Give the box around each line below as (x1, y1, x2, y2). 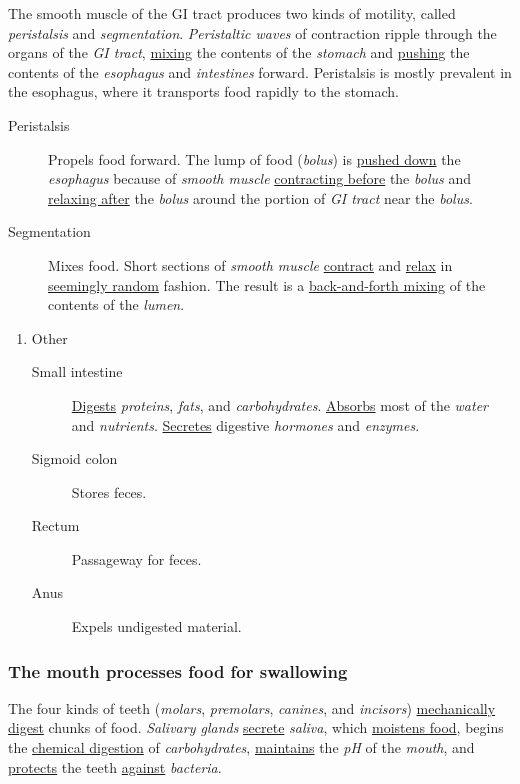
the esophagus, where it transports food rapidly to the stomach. (8, 81, 400, 102)
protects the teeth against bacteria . (8, 756, 222, 777)
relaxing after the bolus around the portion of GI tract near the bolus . (48, 187, 473, 208)
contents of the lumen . (48, 294, 185, 315)
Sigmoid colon (31, 448, 118, 469)
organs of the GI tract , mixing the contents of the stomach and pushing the (8, 42, 470, 63)
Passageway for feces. (71, 548, 202, 569)
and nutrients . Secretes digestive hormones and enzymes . (71, 414, 420, 435)
